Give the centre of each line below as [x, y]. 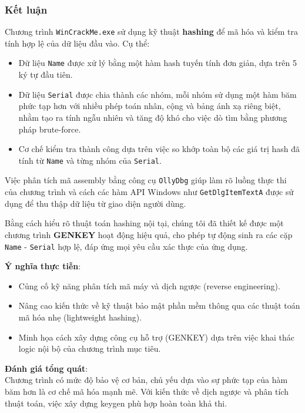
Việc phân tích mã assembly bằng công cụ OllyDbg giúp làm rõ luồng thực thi [146, 180]
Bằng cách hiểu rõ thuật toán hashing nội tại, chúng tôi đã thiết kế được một [144, 223]
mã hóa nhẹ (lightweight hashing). [80, 317]
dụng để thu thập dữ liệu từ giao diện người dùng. [95, 203]
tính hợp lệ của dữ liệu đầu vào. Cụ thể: [77, 43]
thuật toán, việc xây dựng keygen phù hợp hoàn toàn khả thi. [116, 403]
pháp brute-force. [50, 129]
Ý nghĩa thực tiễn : [43, 266]
